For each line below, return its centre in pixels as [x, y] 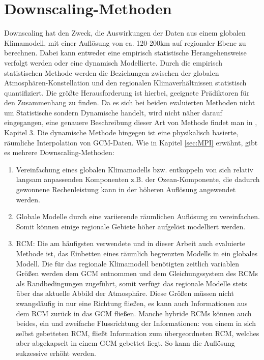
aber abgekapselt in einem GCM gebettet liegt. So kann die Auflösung [125, 343]
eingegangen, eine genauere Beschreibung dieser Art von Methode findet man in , [131, 122]
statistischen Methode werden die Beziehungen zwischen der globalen [112, 72]
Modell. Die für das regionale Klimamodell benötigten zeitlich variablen [128, 263]
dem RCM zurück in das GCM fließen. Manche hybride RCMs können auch [134, 313]
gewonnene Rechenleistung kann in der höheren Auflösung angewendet [126, 189]
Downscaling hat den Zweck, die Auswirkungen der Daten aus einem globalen [125, 33]
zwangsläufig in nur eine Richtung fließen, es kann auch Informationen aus [132, 303]
